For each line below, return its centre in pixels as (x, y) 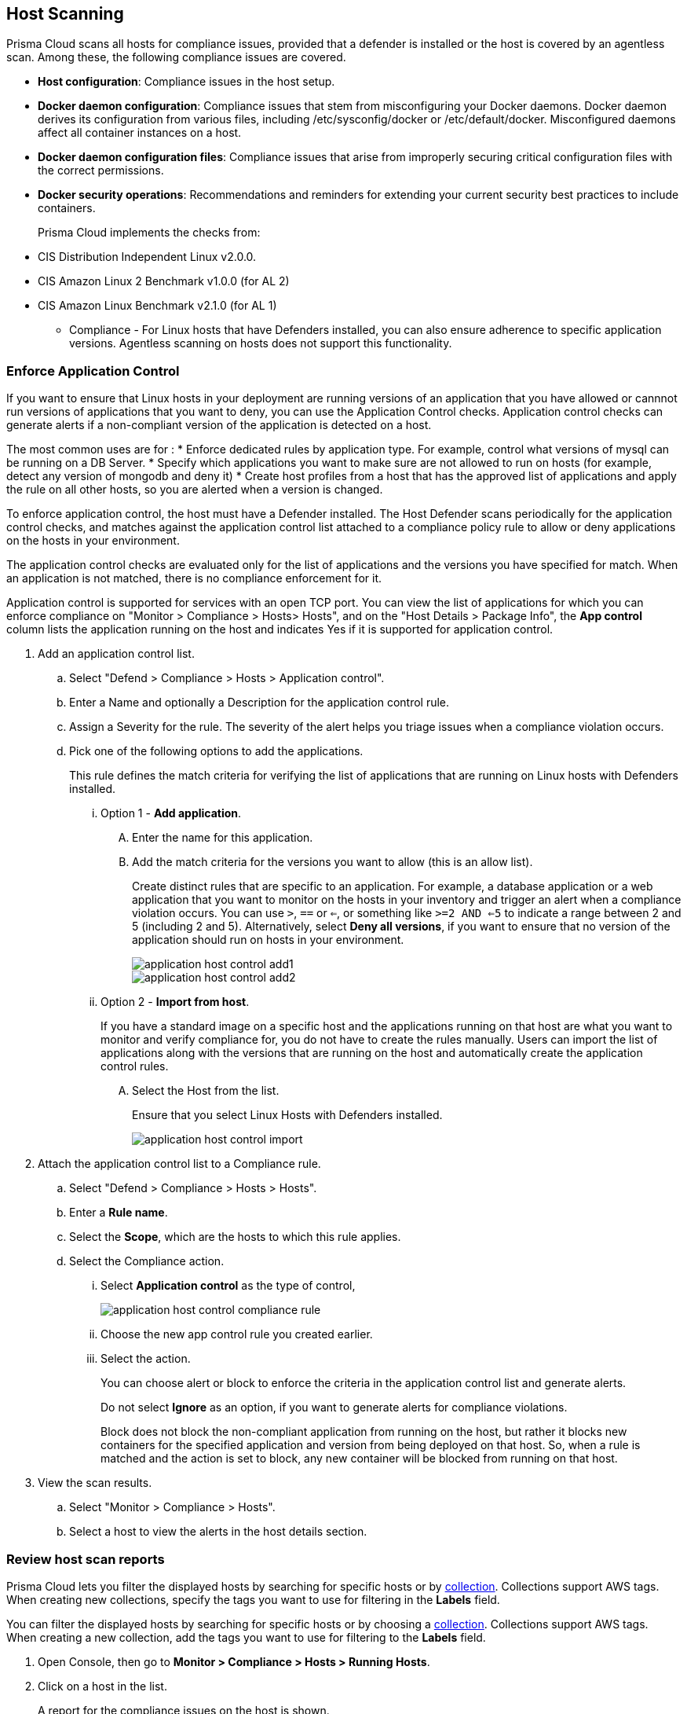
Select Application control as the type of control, (228, 1286)
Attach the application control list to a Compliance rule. (179, 1164)
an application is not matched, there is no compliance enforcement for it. (194, 578)
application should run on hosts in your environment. (268, 940)
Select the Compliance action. (147, 1261)
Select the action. (146, 1359)
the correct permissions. (101, 171)
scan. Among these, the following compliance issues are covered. (176, 57)
